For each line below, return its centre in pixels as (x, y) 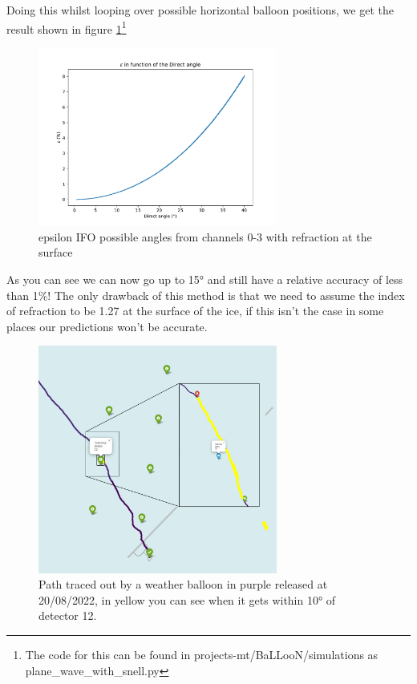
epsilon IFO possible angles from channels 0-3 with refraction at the (205, 236)
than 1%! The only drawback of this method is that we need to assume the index (206, 295)
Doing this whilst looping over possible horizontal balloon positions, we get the (200, 10)
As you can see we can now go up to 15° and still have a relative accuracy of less (205, 279)
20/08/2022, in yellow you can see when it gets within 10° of (187, 599)
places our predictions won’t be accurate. (107, 326)
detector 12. (68, 615)
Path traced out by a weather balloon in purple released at (183, 584)
